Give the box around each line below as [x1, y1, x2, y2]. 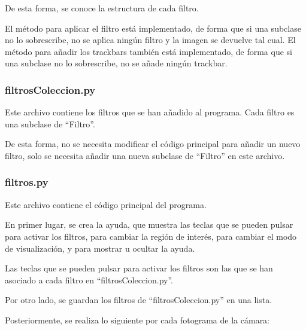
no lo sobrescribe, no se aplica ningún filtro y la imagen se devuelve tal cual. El [5, 33, 296, 46]
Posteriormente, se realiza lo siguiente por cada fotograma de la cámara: [5, 313, 270, 326]
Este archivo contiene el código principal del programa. [5, 198, 207, 210]
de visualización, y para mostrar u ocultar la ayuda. [5, 242, 195, 254]
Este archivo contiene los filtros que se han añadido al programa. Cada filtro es [5, 106, 295, 118]
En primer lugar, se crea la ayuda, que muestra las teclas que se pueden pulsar [5, 218, 293, 231]
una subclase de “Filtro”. [5, 117, 95, 130]
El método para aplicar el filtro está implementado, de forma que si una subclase [5, 22, 301, 34]
